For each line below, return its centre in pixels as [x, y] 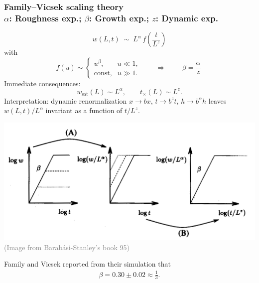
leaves [217, 100]
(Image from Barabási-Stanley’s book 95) [67, 247]
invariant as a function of [84, 110]
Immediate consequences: [42, 83]
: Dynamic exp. [187, 18]
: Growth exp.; [119, 18]
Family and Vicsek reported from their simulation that [87, 264]
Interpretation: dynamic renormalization [65, 100]
